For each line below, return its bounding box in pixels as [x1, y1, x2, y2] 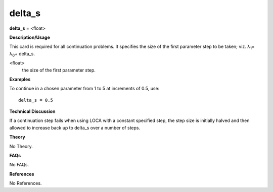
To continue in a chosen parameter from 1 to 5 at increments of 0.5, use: [9, 86, 160, 92]
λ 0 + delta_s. [9, 50, 35, 58]
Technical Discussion [9, 108, 56, 114]
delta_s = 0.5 [18, 97, 53, 103]
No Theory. [9, 143, 33, 149]
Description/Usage [9, 34, 50, 40]
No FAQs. [9, 162, 29, 168]
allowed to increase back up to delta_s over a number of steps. [9, 124, 141, 131]
